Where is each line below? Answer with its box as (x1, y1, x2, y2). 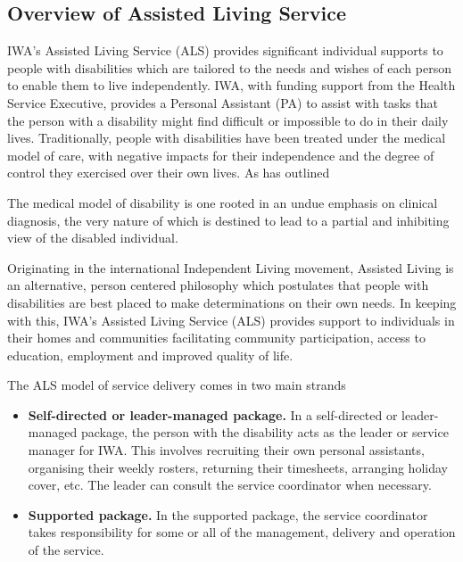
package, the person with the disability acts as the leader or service (80, 423, 449, 442)
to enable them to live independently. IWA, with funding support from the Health (7, 76, 456, 95)
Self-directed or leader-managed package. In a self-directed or (28, 405, 398, 424)
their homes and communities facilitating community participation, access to (7, 328, 426, 347)
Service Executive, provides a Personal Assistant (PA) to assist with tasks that (7, 93, 438, 112)
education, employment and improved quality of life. (7, 345, 294, 364)
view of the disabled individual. (7, 228, 178, 247)
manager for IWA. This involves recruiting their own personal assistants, (28, 441, 425, 459)
